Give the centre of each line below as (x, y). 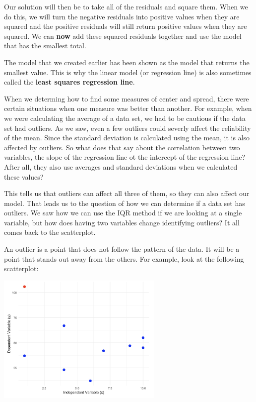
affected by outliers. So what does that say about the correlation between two (122, 147)
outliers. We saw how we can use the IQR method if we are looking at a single (123, 213)
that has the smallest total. (45, 46)
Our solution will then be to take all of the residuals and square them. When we (126, 6)
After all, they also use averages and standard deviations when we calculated (121, 166)
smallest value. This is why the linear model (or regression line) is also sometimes (128, 72)
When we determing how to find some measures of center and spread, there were (127, 98)
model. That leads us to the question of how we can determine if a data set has (125, 203)
